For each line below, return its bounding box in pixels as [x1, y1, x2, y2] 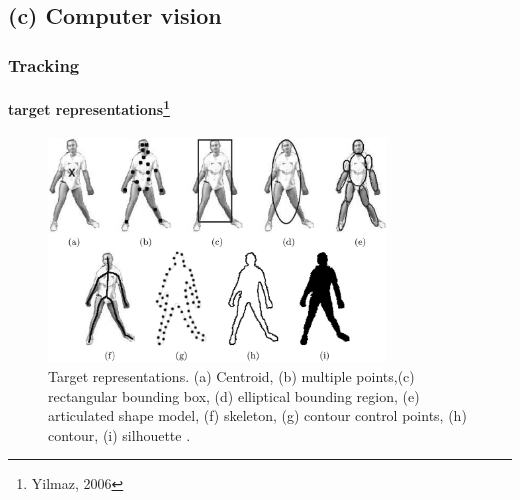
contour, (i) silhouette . [48, 424, 191, 445]
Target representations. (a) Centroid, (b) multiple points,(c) [48, 365, 415, 386]
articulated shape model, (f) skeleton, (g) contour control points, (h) [48, 405, 467, 426]
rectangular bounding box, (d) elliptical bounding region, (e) [48, 385, 420, 406]
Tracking [8, 52, 80, 77]
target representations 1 [8, 96, 170, 119]
